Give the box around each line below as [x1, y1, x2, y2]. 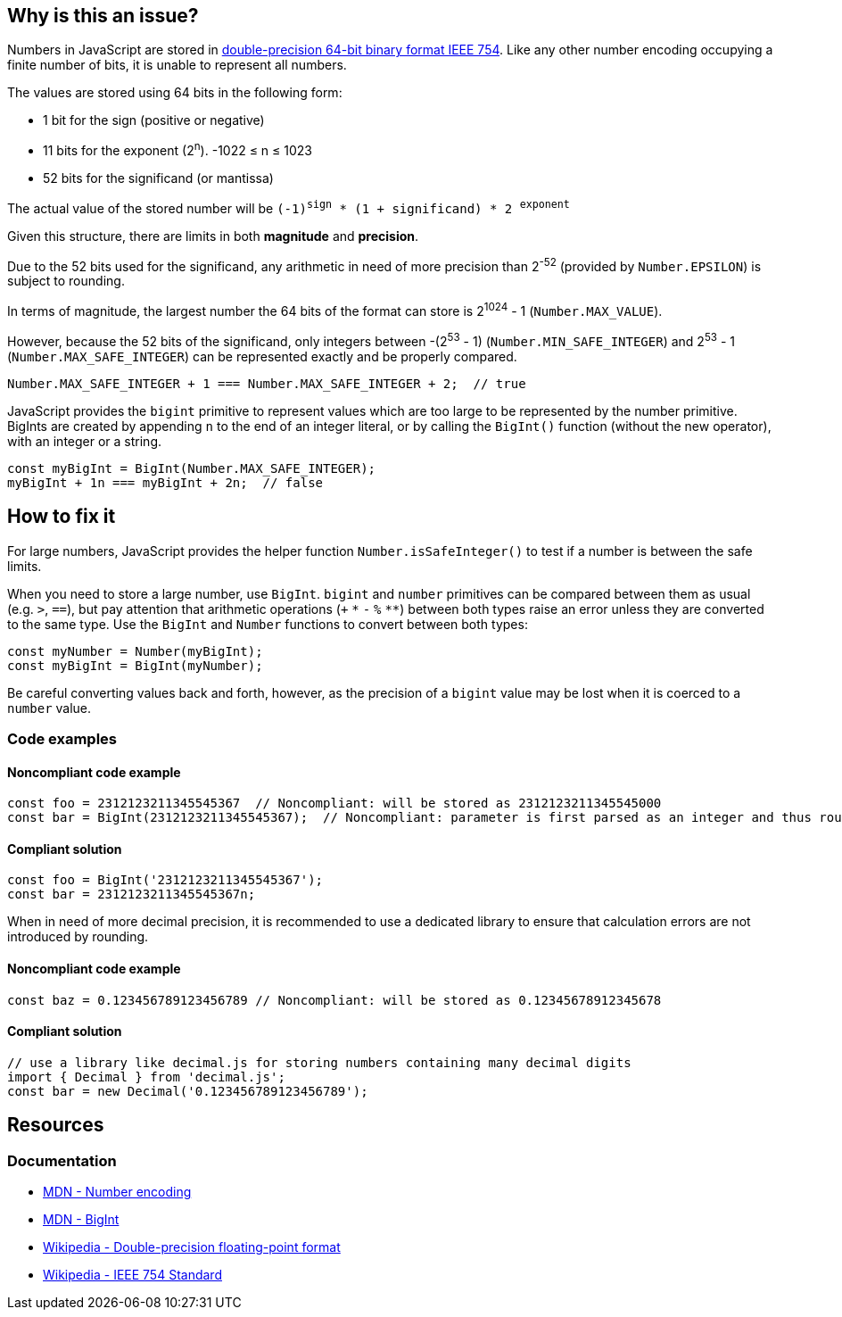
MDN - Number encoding [43, 1184, 192, 1200]
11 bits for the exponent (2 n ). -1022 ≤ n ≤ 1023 [43, 140, 312, 159]
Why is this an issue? [7, 4, 199, 27]
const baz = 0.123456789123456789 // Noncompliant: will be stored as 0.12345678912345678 [7, 992, 662, 1007]
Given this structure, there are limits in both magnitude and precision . [7, 228, 419, 244]
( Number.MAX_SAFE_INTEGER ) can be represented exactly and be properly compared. [7, 348, 517, 364]
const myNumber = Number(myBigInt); [7, 643, 263, 658]
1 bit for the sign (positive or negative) [43, 112, 265, 128]
